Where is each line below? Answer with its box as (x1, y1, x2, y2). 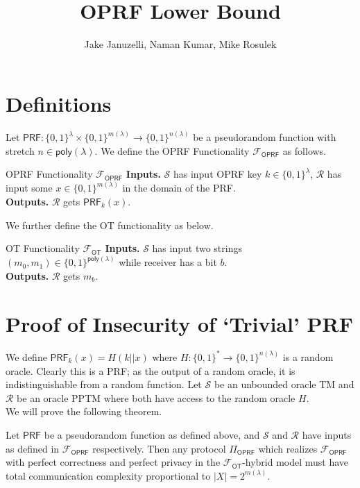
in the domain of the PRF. (122, 180, 236, 195)
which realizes (258, 441, 318, 455)
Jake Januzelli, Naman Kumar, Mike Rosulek (84, 37, 277, 51)
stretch (6, 143, 35, 158)
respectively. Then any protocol (92, 441, 226, 455)
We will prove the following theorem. (6, 404, 162, 419)
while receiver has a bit (119, 255, 217, 269)
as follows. (282, 143, 327, 158)
